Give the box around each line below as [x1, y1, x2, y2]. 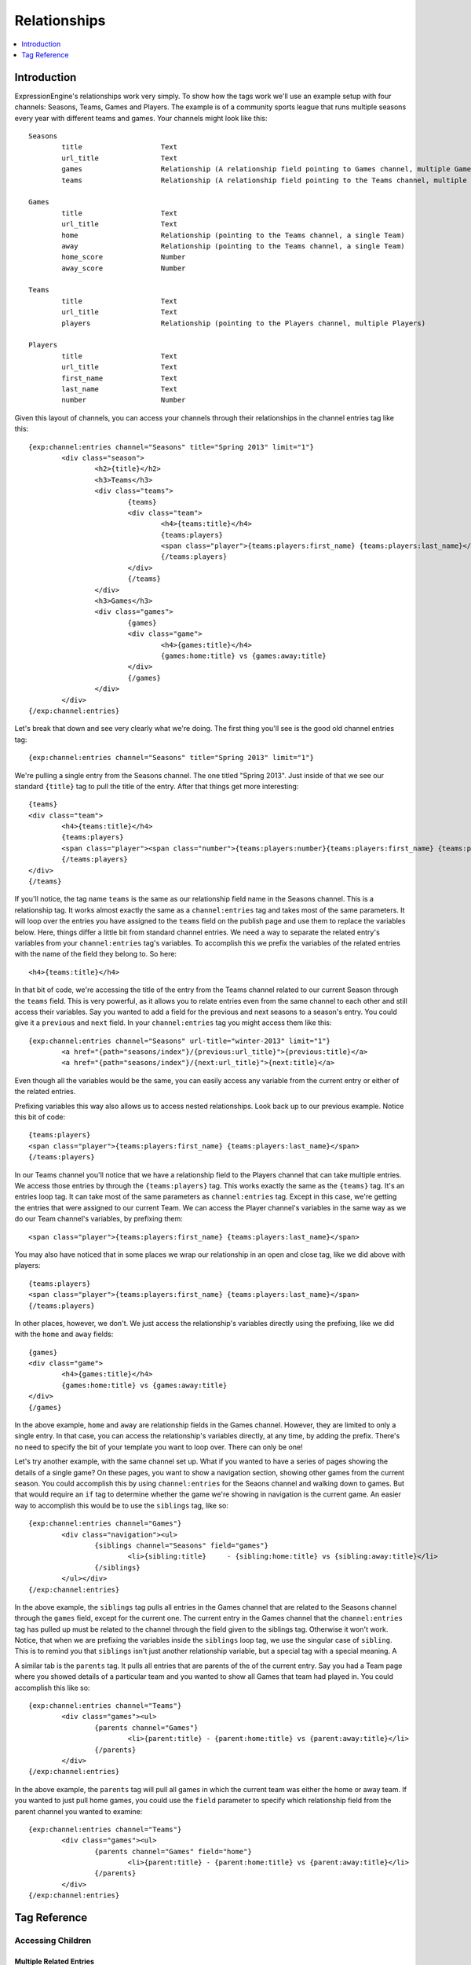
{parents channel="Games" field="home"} [94, 1847, 253, 1856]
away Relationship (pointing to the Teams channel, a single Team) [61, 241, 406, 251]
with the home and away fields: [14, 1329, 114, 1339]
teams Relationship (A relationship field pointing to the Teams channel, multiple [61, 175, 467, 185]
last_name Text [61, 385, 178, 393]
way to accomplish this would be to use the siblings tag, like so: [14, 1500, 229, 1510]
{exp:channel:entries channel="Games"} [28, 1519, 182, 1528]
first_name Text [61, 373, 178, 383]
